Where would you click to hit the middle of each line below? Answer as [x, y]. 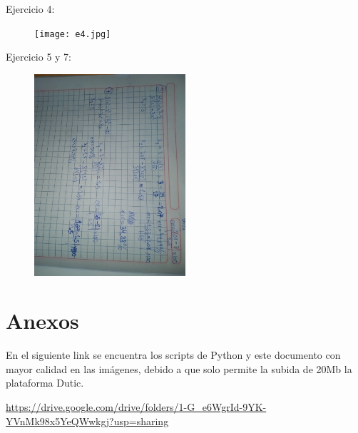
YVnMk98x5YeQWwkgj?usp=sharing [87, 421]
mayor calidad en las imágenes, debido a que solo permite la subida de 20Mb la [179, 368]
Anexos [42, 321]
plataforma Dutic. [45, 383]
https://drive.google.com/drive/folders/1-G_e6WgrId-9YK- [136, 407]
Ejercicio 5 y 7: [39, 57]
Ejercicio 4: [30, 9]
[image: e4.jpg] [73, 34]
